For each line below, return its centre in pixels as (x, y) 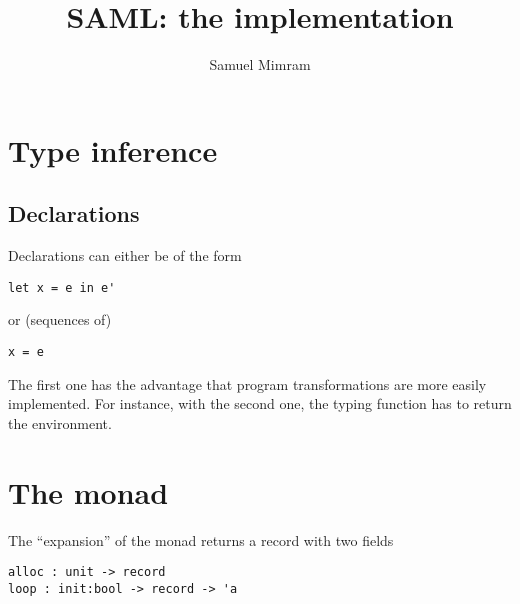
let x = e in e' (62, 287)
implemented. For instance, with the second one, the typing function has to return (260, 403)
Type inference (113, 149)
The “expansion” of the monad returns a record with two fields (201, 539)
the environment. (60, 422)
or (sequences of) (60, 319)
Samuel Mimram (260, 64)
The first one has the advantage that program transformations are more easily (247, 383)
